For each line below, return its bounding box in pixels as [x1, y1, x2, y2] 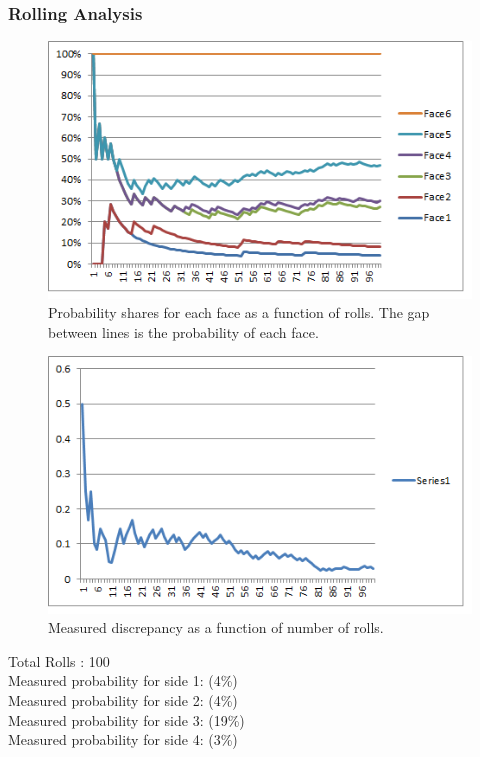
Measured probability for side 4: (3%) [8, 729, 238, 750]
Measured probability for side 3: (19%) [8, 709, 245, 730]
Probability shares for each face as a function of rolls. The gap [48, 302, 430, 323]
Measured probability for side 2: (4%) [8, 690, 238, 711]
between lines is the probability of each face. [48, 321, 319, 342]
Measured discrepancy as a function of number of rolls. [48, 617, 384, 638]
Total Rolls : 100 [8, 650, 110, 671]
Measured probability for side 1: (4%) [8, 670, 238, 691]
